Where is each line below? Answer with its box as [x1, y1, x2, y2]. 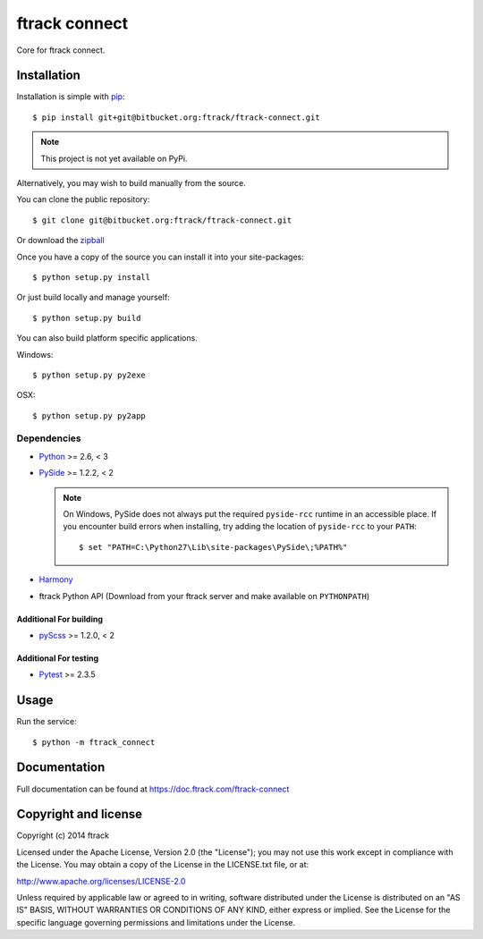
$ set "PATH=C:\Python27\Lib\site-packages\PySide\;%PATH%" [79, 542, 348, 552]
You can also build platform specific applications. [16, 333, 199, 343]
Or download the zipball [16, 235, 105, 246]
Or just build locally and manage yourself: [16, 292, 170, 303]
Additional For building [16, 613, 103, 624]
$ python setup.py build [32, 313, 141, 323]
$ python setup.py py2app [32, 410, 147, 420]
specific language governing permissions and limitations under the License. [16, 917, 295, 927]
